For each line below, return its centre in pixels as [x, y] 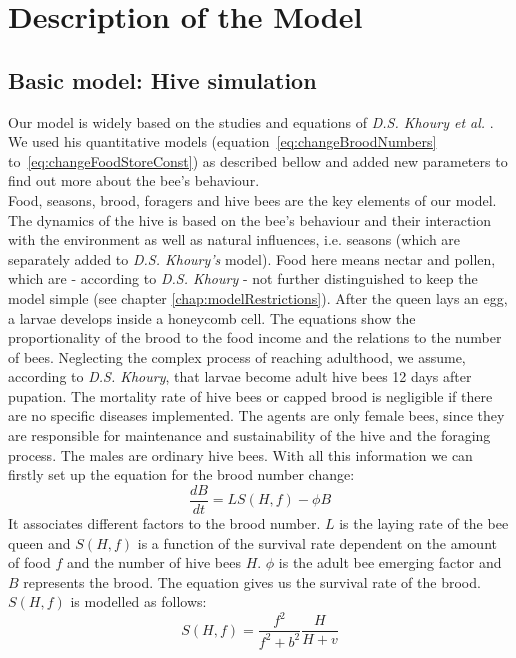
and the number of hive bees [154, 562]
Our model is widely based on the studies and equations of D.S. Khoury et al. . [251, 121]
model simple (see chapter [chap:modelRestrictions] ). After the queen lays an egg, [258, 297]
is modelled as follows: [138, 601]
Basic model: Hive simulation [162, 79]
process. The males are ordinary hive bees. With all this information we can [240, 454]
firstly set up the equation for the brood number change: [181, 474]
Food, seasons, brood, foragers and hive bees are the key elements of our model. [252, 199]
